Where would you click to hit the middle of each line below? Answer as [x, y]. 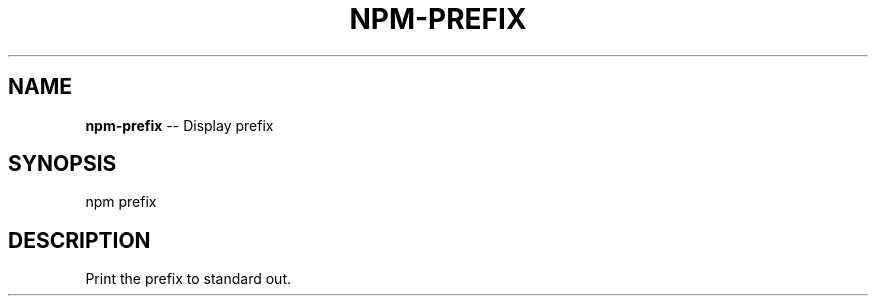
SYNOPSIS [62, 164]
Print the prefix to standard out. [188, 279]
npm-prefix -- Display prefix [179, 125]
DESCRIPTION [79, 240]
